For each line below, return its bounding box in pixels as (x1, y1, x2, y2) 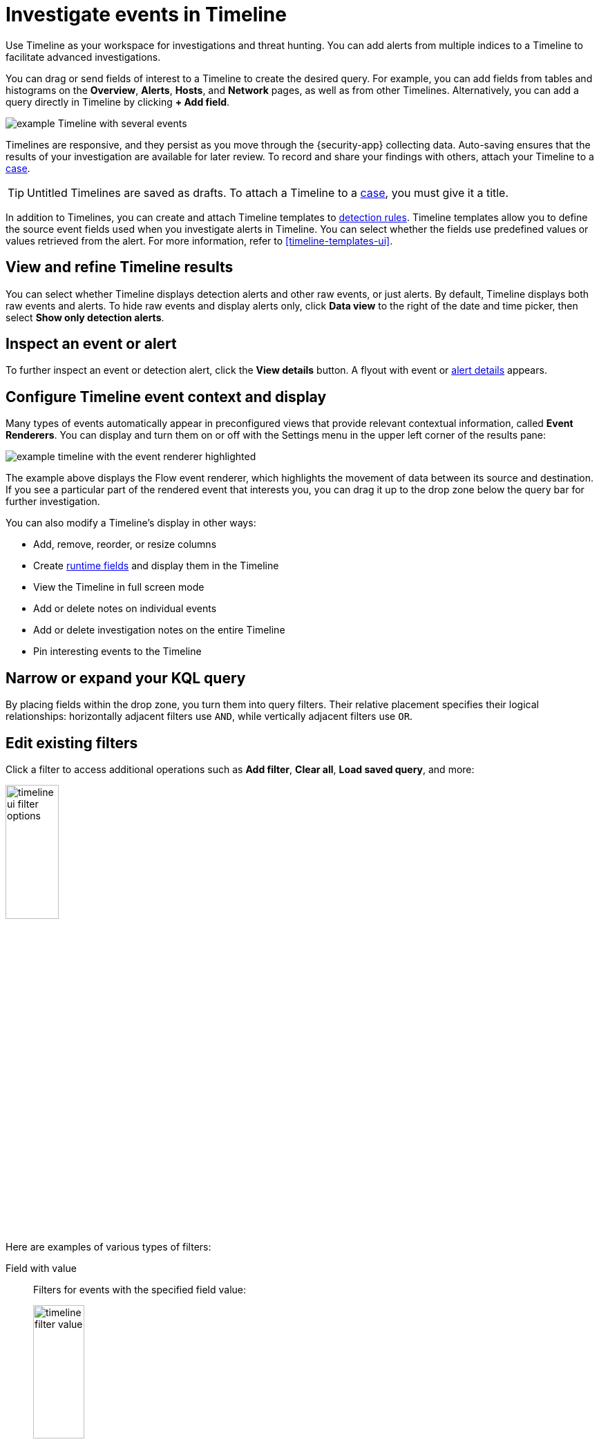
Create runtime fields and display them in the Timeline (33, 560, 279, 572)
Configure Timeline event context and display (6, 388, 327, 406)
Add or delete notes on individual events (33, 602, 217, 615)
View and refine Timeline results (6, 258, 234, 276)
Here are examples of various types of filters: (6, 1240, 211, 1253)
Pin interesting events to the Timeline (33, 645, 202, 658)
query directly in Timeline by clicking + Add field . (6, 95, 230, 108)
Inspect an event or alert (6, 335, 177, 353)
